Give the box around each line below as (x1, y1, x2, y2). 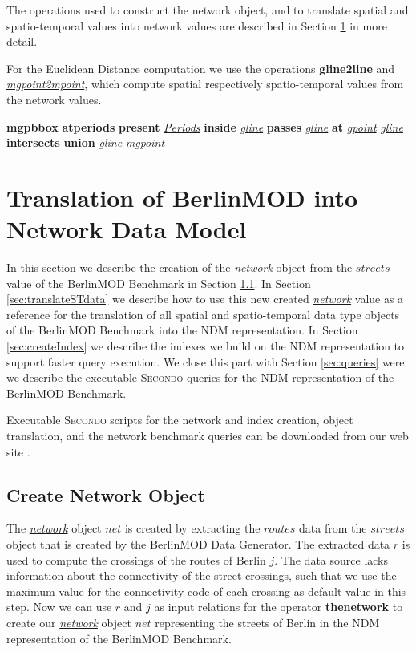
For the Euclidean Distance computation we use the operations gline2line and (6, 59, 395, 76)
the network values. (6, 91, 102, 107)
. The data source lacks (274, 551, 389, 568)
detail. (6, 33, 38, 50)
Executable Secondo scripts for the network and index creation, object (6, 411, 353, 428)
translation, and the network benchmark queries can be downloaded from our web (6, 427, 409, 443)
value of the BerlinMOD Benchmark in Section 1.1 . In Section (6, 274, 311, 291)
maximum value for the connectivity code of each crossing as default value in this (6, 582, 406, 599)
